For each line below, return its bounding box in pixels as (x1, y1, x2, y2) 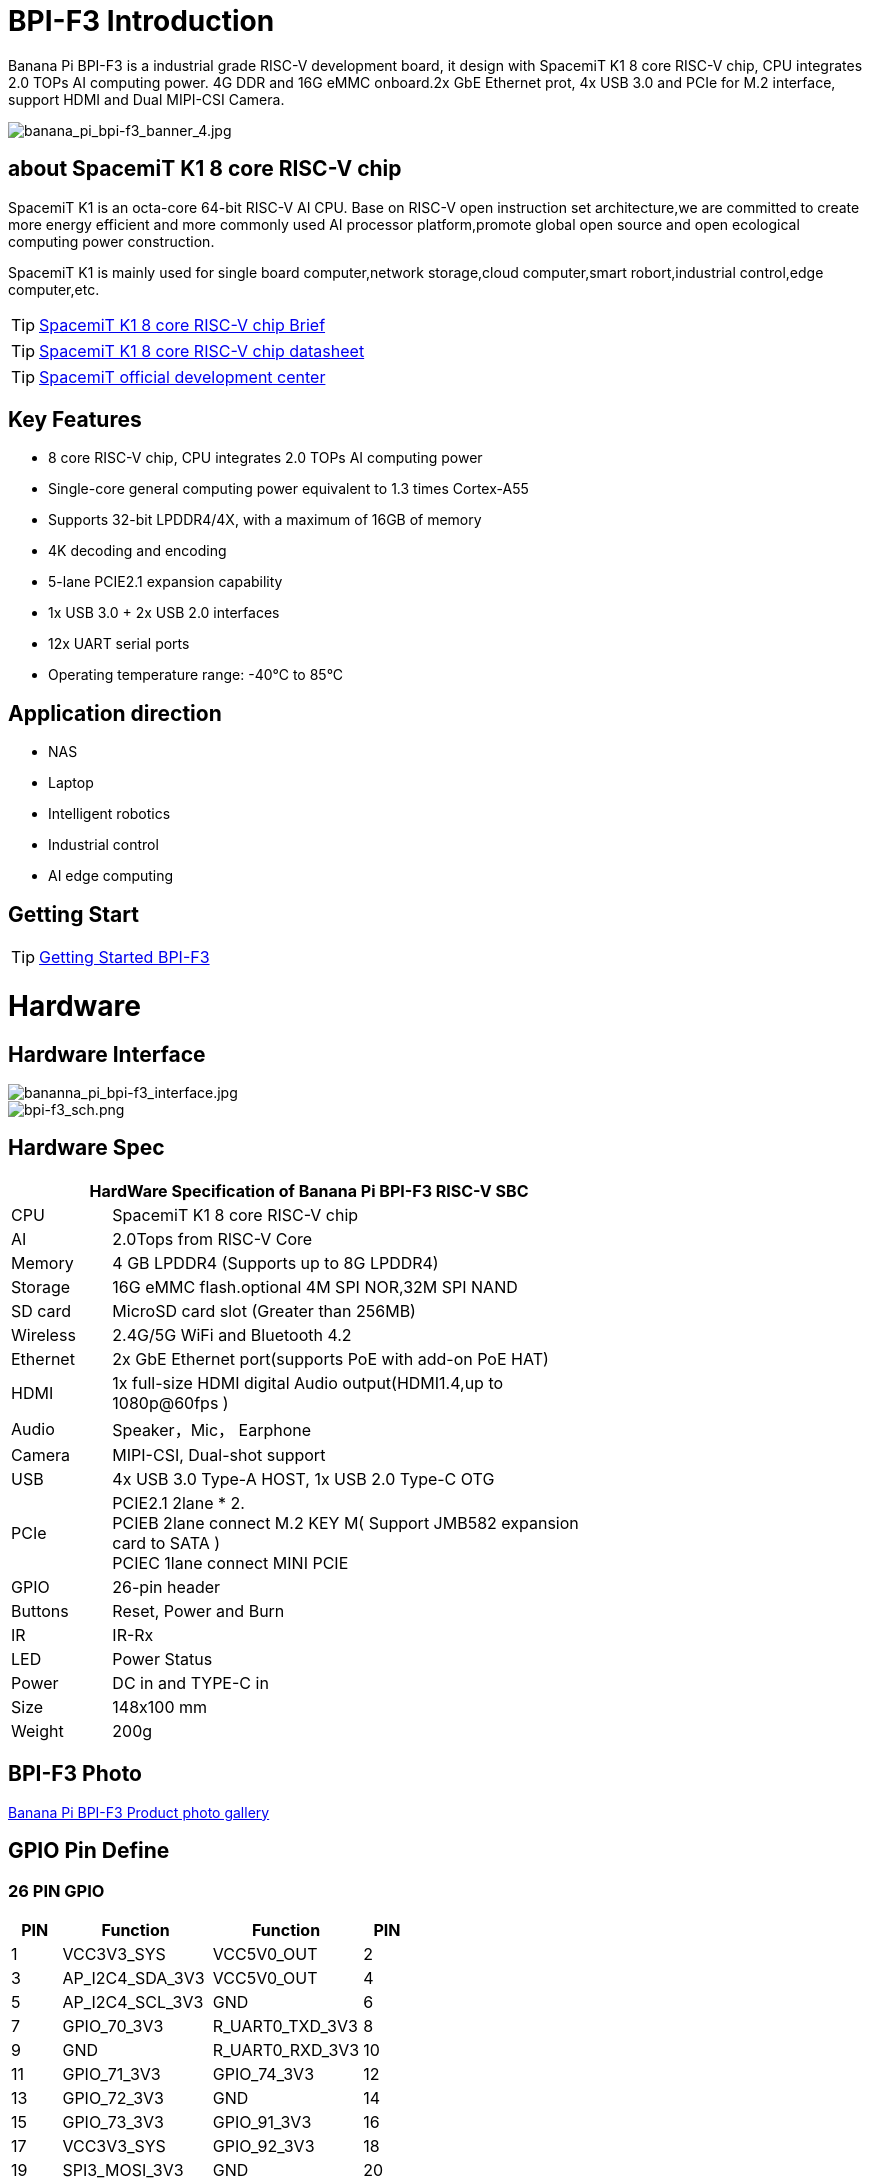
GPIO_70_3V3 (62, 2015, 164, 2036)
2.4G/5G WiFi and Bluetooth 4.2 (112, 1324, 352, 1345)
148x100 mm (112, 1696, 208, 1717)
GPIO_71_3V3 (62, 2063, 161, 2084)
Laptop (48, 774, 94, 792)
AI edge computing (48, 867, 174, 885)
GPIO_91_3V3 (212, 2111, 312, 2132)
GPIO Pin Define (8, 1838, 170, 1864)
